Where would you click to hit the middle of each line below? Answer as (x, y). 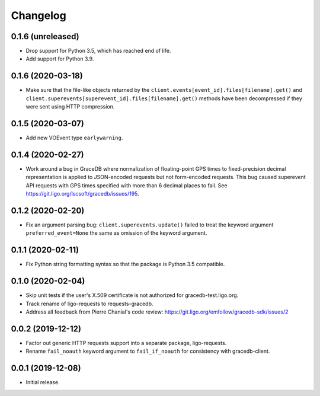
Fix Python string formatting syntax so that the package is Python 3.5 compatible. (125, 264)
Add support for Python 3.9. (60, 59)
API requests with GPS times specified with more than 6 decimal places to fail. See (127, 185)
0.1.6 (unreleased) (45, 36)
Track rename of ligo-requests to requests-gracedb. (89, 304)
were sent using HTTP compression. (70, 107)
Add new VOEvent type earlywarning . (74, 138)
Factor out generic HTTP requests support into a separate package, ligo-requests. (126, 343)
